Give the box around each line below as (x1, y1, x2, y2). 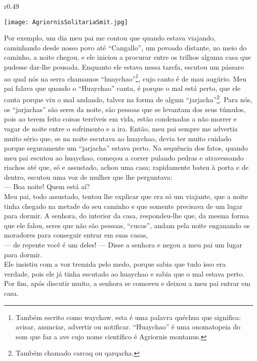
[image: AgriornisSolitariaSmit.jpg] (4, 18, 128, 26)
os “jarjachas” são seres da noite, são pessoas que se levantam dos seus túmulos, (4, 104, 246, 114)
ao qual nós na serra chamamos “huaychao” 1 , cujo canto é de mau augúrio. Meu (4, 72, 247, 83)
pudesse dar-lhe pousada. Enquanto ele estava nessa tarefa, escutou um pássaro (4, 62, 244, 72)
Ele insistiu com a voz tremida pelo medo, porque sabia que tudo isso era (4, 259, 226, 269)
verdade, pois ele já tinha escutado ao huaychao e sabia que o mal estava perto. (4, 268, 245, 279)
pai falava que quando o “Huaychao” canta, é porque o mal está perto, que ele (4, 82, 241, 93)
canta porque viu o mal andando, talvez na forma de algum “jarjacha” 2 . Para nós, (4, 93, 253, 105)
